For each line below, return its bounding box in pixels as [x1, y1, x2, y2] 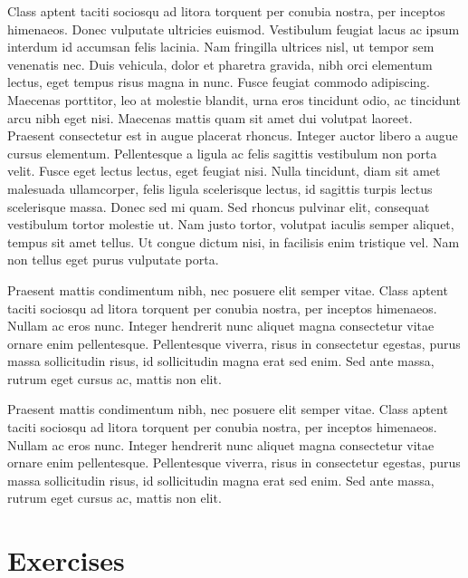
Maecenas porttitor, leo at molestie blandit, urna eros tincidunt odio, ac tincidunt [7, 90, 461, 109]
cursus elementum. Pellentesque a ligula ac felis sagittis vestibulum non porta [7, 143, 437, 162]
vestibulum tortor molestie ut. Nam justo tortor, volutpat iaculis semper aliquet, [7, 215, 454, 234]
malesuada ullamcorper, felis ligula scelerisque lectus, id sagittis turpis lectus [7, 178, 433, 197]
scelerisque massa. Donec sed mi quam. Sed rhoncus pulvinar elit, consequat [7, 197, 430, 216]
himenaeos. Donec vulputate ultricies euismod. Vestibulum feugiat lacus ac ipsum [7, 19, 460, 38]
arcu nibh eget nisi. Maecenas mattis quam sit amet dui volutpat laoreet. [7, 108, 413, 127]
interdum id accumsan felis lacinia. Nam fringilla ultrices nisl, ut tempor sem [7, 37, 435, 56]
